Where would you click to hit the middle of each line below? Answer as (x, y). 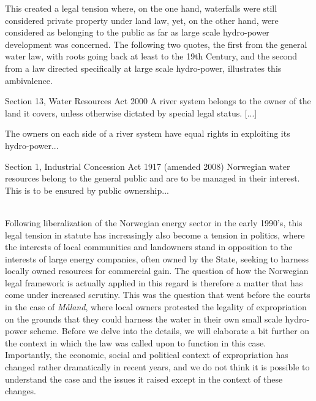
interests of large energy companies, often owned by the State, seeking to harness (157, 258)
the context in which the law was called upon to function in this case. (136, 342)
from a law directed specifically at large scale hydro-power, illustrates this (143, 68)
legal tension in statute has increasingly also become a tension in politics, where (155, 235)
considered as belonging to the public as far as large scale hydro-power (137, 32)
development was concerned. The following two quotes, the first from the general (156, 44)
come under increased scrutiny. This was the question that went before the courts (158, 295)
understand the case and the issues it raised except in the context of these (144, 379)
